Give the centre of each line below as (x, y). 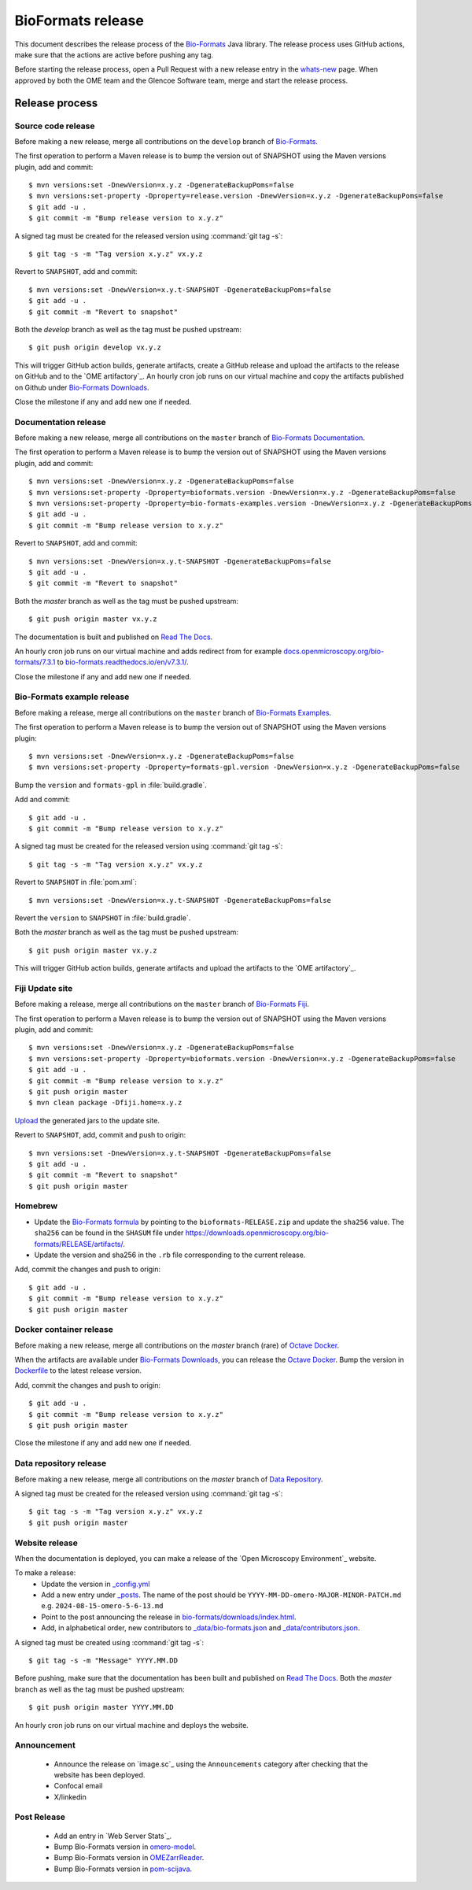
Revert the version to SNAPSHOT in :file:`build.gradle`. (103, 918)
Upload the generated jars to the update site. (87, 1120)
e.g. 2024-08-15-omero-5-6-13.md (102, 1606)
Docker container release (64, 1330)
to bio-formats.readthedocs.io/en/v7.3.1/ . (123, 662)
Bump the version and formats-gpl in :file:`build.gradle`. (111, 785)
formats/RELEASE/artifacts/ (79, 1244)
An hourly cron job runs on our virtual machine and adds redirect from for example (148, 651)
